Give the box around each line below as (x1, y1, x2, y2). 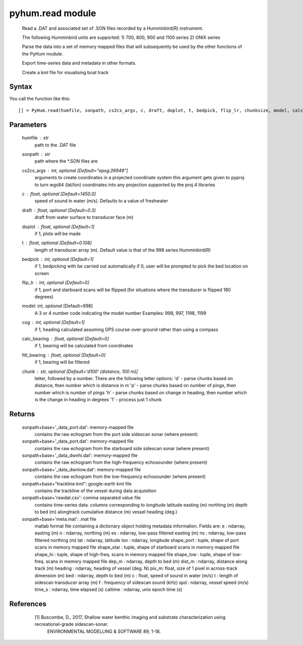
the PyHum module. (22, 50, 63, 57)
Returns (9, 409, 35, 418)
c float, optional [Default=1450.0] (22, 191, 96, 197)
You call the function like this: (9, 96, 71, 102)
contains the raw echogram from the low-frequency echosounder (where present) (34, 473, 206, 479)
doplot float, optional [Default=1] (22, 224, 94, 230)
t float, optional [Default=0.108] (22, 240, 92, 246)
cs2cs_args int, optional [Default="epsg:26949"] (22, 167, 128, 174)
